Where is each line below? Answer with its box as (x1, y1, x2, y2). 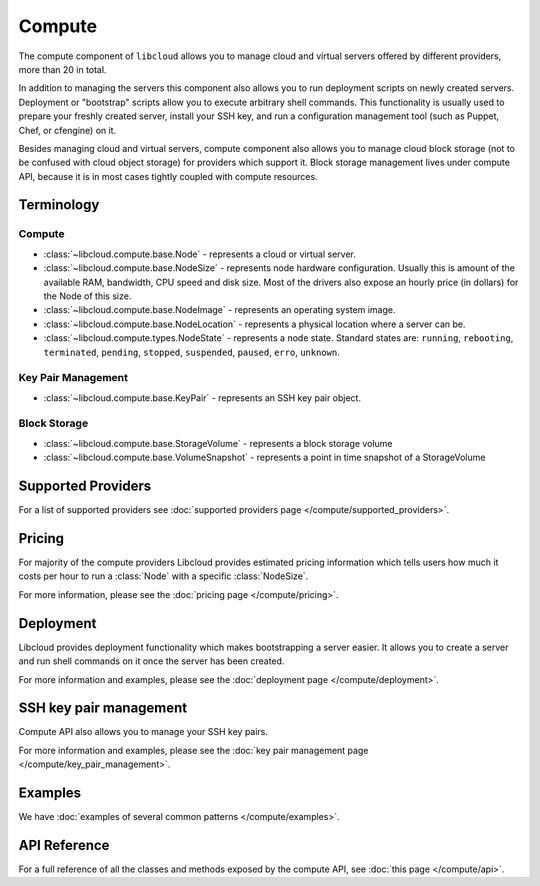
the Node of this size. (43, 290, 132, 302)
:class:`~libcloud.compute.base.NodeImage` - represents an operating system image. (43, 304, 396, 316)
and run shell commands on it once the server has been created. (18, 655, 285, 667)
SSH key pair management (18, 700, 188, 717)
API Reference (18, 836, 110, 854)
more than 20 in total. (18, 63, 107, 75)
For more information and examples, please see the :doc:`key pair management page (18, 744, 369, 756)
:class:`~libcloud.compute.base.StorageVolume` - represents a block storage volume (43, 437, 393, 449)
